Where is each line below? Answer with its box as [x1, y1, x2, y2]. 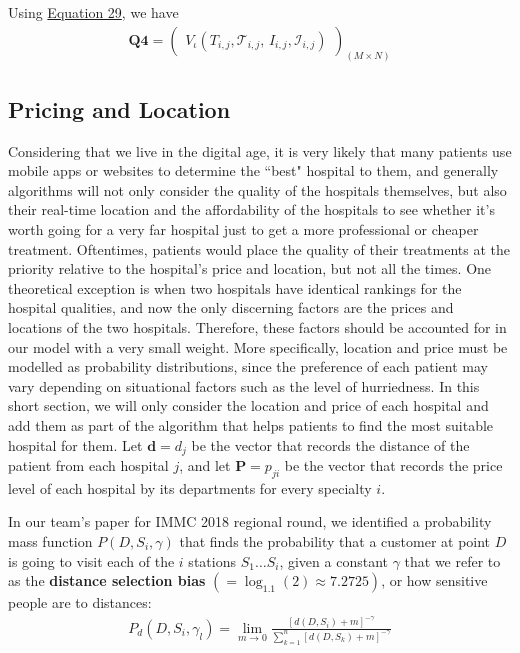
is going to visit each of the [8, 550, 175, 571]
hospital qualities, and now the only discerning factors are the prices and [8, 297, 454, 318]
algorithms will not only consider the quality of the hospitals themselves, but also [8, 179, 507, 200]
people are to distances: [8, 592, 152, 613]
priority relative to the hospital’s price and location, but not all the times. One [8, 258, 492, 279]
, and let [179, 455, 231, 476]
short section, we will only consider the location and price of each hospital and [8, 395, 489, 416]
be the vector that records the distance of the [191, 434, 470, 455]
